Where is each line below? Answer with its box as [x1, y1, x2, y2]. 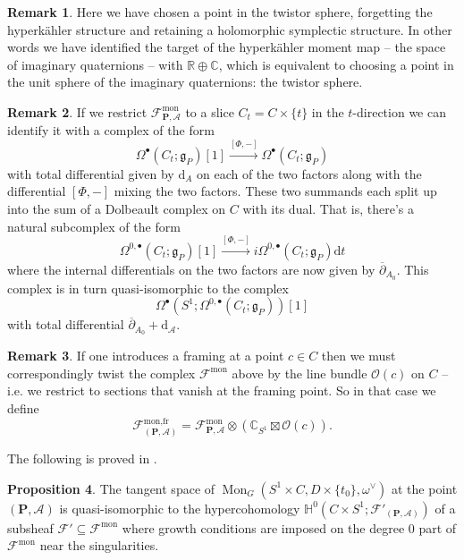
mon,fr [143, 416, 169, 426]
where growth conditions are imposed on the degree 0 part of [122, 518, 457, 537]
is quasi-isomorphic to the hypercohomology [59, 498, 300, 517]
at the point [391, 479, 458, 497]
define [7, 399, 39, 418]
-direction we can [352, 102, 446, 121]
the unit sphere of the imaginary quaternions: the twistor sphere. [7, 72, 363, 91]
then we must [321, 346, 396, 365]
